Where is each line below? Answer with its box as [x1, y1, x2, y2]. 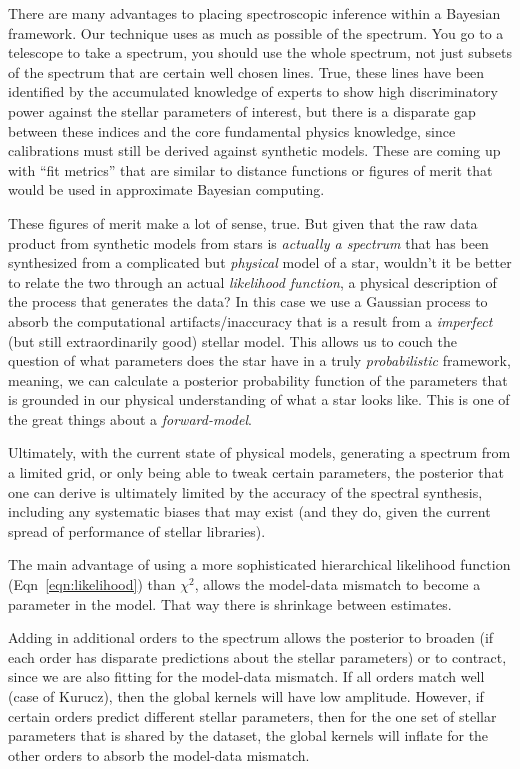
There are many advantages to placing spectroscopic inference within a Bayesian [8, 3, 501, 23]
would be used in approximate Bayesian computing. [8, 179, 325, 200]
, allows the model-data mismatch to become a [194, 574, 481, 595]
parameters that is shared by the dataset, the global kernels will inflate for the [8, 725, 489, 746]
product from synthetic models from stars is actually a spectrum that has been [8, 232, 489, 253]
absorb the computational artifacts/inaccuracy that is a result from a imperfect [8, 310, 493, 331]
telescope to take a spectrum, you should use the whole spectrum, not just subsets [8, 42, 512, 63]
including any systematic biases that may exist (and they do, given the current [8, 501, 491, 522]
